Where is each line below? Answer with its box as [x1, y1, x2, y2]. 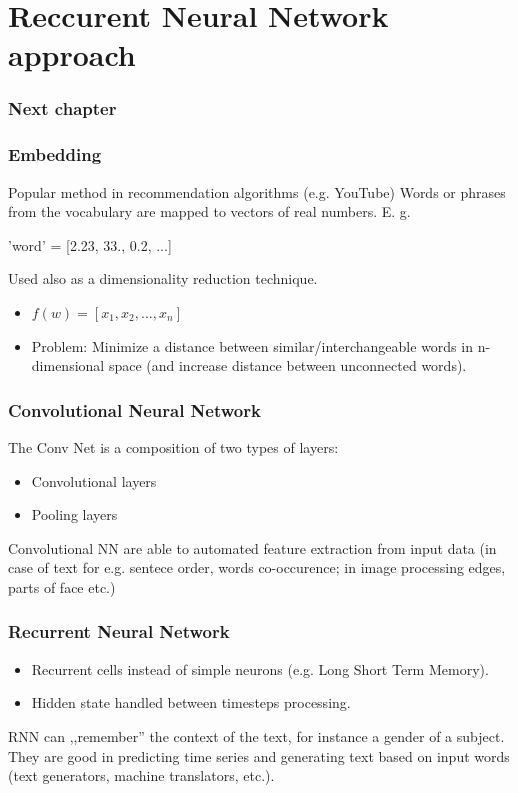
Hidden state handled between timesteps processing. [31, 692, 351, 713]
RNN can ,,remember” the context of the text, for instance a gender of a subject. [8, 725, 505, 746]
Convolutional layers [31, 470, 157, 491]
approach [8, 34, 136, 75]
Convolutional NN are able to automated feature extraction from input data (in [8, 537, 497, 558]
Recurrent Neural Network [8, 619, 230, 644]
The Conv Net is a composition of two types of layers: [8, 437, 339, 457]
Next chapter [8, 96, 117, 121]
